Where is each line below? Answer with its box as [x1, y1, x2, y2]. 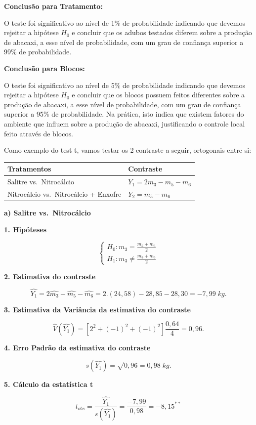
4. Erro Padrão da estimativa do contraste [4, 342, 151, 352]
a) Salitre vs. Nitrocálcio [4, 208, 91, 217]
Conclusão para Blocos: [4, 63, 85, 73]
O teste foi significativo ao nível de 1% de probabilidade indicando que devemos [4, 17, 245, 28]
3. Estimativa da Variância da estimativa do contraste [4, 304, 191, 314]
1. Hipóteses [4, 224, 47, 234]
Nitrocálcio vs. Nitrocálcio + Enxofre [7, 188, 122, 199]
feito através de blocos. [4, 128, 73, 138]
